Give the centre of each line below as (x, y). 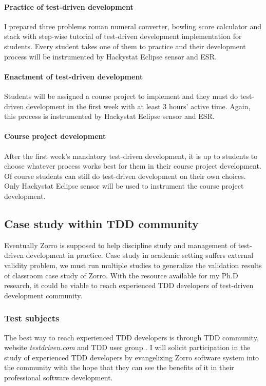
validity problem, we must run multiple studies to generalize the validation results (133, 265)
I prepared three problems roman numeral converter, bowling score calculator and (133, 26)
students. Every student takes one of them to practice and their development (125, 46)
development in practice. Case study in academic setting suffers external (140, 255)
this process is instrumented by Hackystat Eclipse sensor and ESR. (109, 116)
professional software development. (59, 377)
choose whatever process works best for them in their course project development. (133, 166)
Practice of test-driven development (69, 6)
